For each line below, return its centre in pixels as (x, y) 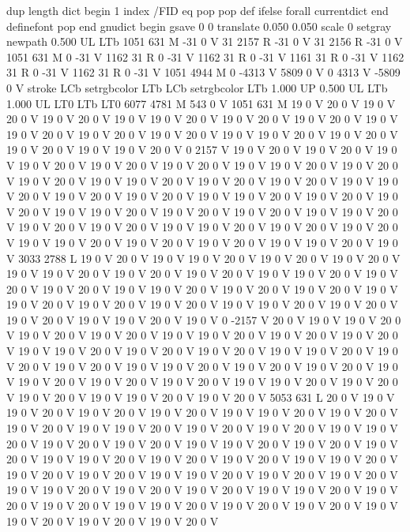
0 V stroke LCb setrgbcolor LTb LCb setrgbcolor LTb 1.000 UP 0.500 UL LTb (197, 87)
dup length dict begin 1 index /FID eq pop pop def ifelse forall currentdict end (197, 10)
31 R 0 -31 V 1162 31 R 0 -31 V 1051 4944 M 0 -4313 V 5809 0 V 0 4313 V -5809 (203, 72)
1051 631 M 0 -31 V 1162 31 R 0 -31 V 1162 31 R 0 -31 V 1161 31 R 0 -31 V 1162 (205, 56)
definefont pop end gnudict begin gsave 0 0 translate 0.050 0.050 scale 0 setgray (199, 26)
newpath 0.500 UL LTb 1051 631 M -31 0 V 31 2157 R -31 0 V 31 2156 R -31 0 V (205, 41)
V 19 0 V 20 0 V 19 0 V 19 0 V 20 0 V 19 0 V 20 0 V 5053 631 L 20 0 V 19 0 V (201, 397)
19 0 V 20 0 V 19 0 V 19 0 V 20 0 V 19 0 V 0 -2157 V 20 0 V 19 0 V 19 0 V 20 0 (204, 319)
